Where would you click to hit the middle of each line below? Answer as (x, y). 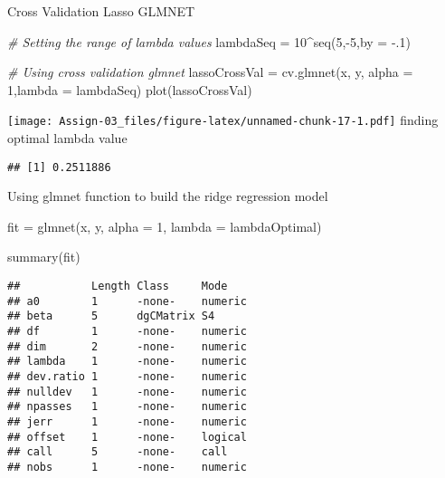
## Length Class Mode (118, 287)
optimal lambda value (67, 138)
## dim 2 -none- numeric (127, 346)
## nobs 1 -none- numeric (127, 467)
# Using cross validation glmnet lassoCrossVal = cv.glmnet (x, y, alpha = (210, 72)
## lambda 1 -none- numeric (127, 362)
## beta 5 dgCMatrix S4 (111, 316)
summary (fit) (44, 257)
